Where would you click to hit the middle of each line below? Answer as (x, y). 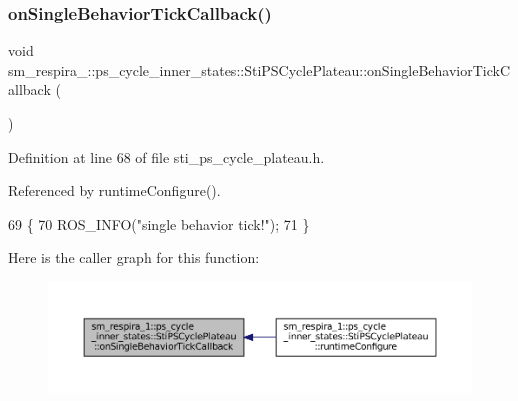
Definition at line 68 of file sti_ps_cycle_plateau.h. (166, 156)
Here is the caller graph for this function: (134, 257)
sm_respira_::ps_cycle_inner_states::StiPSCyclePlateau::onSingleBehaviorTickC (259, 69)
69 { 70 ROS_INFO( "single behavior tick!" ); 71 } (159, 223)
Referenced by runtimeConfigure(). (114, 190)
